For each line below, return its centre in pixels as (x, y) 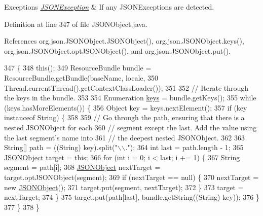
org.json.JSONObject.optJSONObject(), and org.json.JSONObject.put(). (118, 50)
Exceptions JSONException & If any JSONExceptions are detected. (109, 7)
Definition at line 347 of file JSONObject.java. (76, 24)
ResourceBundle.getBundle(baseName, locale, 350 (81, 77)
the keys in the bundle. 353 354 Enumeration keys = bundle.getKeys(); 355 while (130, 98)
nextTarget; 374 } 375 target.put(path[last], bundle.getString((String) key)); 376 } (132, 197)
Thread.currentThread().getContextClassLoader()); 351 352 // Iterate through (126, 87)
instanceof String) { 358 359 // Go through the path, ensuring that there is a (124, 117)
